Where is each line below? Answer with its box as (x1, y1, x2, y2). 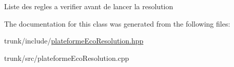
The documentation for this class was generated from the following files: (4, 18, 230, 29)
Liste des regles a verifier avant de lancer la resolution (4, 1, 173, 11)
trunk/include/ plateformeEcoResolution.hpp (4, 35, 144, 46)
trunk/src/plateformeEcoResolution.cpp (4, 52, 129, 63)
